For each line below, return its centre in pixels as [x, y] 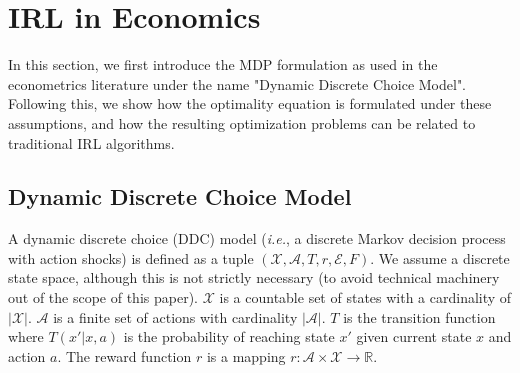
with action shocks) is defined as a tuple [131, 257]
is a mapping [246, 355]
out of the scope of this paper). [103, 297]
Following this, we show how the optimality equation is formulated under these [250, 103]
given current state [414, 336]
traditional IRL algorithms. [91, 142]
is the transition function [419, 316]
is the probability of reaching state [229, 336]
